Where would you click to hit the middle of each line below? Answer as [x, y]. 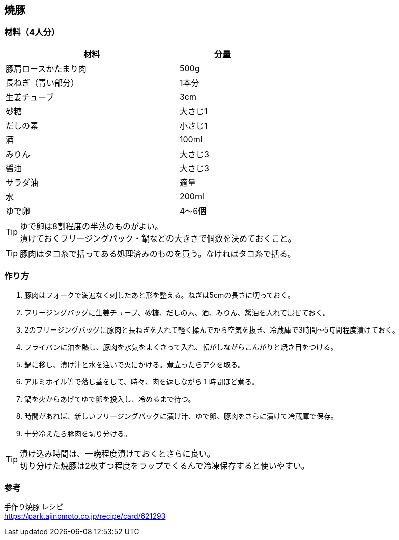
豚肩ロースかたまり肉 [46, 68]
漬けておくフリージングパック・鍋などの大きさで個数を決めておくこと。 [158, 238]
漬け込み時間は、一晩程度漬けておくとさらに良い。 [118, 453]
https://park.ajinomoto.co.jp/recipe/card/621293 [85, 516]
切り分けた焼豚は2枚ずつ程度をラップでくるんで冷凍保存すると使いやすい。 [165, 466]
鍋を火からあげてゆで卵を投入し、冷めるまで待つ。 [110, 399]
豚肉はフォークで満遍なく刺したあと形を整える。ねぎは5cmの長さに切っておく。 [160, 295]
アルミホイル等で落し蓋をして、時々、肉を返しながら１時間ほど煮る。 [142, 381]
